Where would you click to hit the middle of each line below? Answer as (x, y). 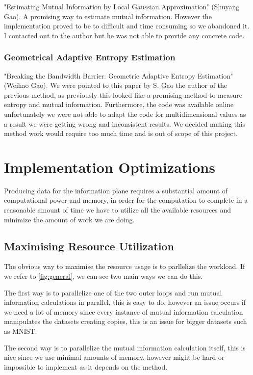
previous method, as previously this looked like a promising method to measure (123, 94)
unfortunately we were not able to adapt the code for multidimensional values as (125, 114)
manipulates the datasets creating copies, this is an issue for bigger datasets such (126, 321)
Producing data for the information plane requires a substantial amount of (116, 190)
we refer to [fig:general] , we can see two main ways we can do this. (103, 276)
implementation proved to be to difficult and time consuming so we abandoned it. (127, 26)
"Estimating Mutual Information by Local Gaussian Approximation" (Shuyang (122, 6)
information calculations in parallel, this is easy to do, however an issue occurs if (125, 302)
